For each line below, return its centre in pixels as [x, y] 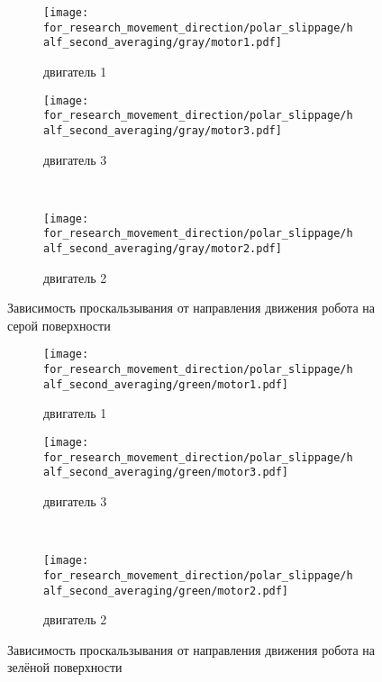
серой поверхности [59, 325]
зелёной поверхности [65, 667]
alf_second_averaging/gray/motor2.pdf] [163, 249]
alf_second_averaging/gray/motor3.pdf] [163, 130]
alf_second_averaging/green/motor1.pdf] [166, 384]
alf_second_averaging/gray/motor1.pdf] [163, 43]
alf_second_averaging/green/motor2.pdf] [166, 591]
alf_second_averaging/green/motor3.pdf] [166, 473]
